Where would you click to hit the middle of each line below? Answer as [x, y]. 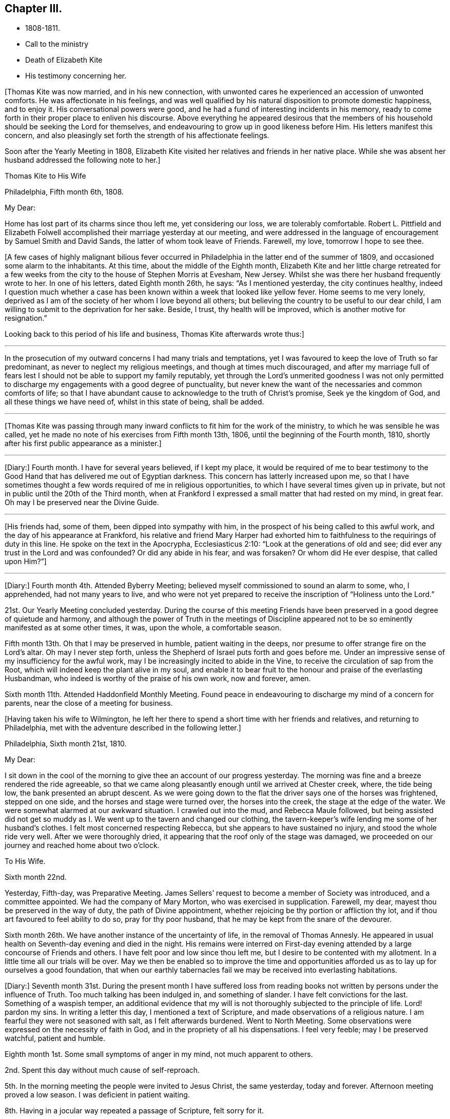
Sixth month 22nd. [36, 877]
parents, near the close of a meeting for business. [89, 703]
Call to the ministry [57, 44]
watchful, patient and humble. [55, 1038]
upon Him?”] [26, 562]
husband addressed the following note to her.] [83, 160]
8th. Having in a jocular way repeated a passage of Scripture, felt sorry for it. [134, 1111]
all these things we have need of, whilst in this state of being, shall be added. [134, 402]
